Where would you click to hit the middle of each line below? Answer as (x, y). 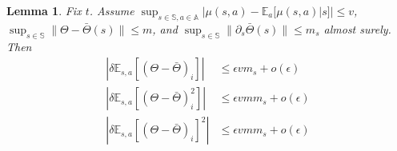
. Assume (112, 10)
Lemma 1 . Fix (44, 10)
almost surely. (357, 28)
